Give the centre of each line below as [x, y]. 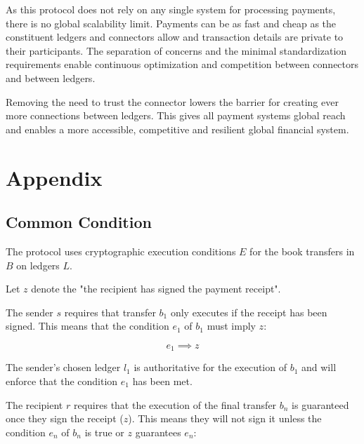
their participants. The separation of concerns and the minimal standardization [176, 50]
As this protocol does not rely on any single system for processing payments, [171, 9]
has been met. [162, 381]
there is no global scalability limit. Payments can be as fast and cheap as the [171, 23]
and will [319, 367]
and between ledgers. [51, 78]
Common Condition [79, 222]
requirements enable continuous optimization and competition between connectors [182, 64]
